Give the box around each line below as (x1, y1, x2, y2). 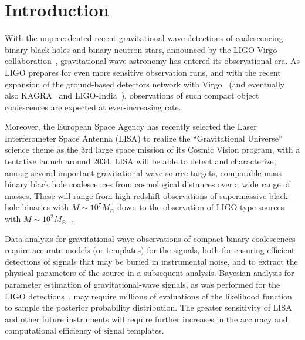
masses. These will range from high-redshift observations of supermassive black (5, 189, 288, 201)
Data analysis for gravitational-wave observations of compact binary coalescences (5, 232, 296, 244)
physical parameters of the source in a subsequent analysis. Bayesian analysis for (5, 267, 294, 279)
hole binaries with (5, 201, 69, 213)
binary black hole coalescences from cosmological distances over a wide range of (5, 178, 290, 190)
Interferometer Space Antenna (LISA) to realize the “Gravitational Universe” (5, 132, 283, 144)
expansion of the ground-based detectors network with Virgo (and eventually (5, 78, 285, 90)
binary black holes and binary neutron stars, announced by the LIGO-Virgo (5, 43, 277, 55)
